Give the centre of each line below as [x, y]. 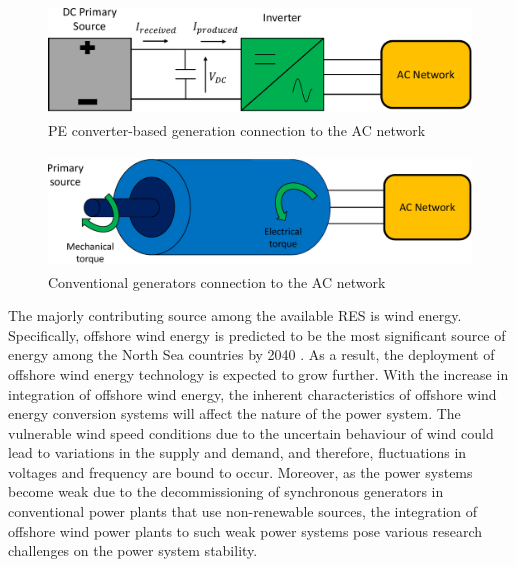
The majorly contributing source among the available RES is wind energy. [235, 315]
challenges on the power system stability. [133, 550]
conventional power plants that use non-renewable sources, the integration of [243, 511]
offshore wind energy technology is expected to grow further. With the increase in [258, 373]
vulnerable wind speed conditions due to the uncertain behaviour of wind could [251, 432]
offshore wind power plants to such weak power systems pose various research [245, 530]
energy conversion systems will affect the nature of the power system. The [234, 413]
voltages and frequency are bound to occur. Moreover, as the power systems [240, 471]
